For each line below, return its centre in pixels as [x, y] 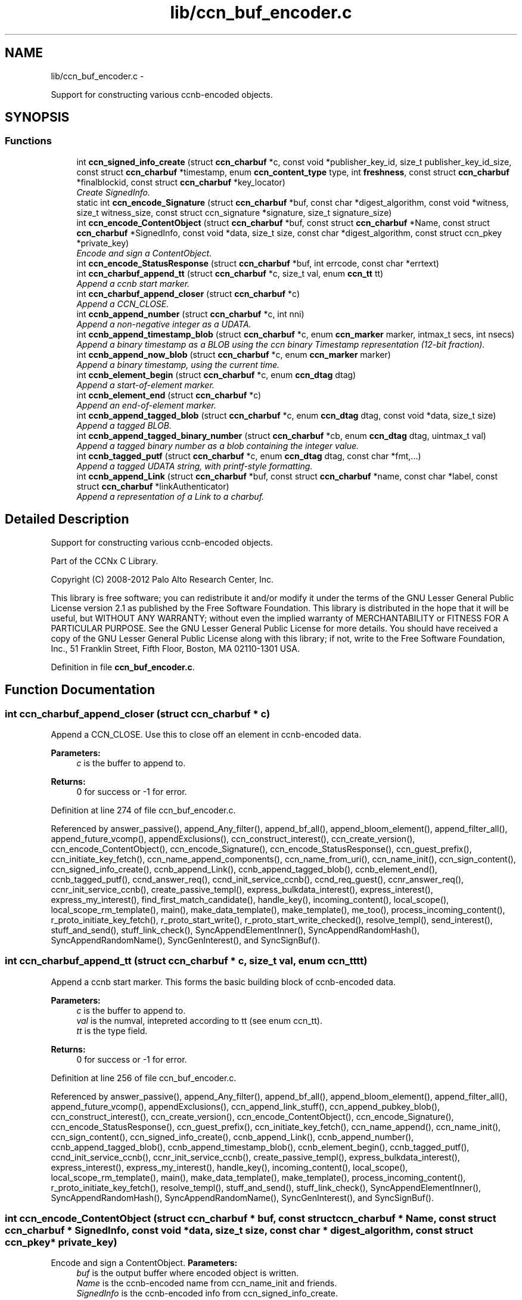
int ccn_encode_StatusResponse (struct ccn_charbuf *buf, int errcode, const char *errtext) [258, 263]
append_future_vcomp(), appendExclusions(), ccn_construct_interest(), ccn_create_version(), [233, 838]
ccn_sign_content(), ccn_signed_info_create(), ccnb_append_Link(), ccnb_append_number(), [232, 1137]
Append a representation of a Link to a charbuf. [170, 496]
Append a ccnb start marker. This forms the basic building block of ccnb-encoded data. [223, 982]
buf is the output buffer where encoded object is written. [187, 1273]
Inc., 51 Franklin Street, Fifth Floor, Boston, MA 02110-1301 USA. [175, 648]
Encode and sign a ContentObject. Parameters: [144, 1263]
